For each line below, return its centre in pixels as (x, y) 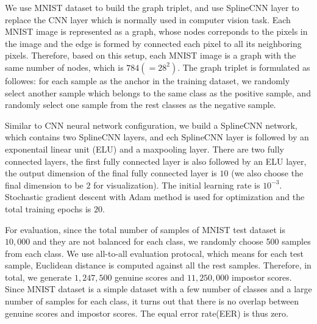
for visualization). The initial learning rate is (177, 185)
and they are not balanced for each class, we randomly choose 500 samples (172, 241)
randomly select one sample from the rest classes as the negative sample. (141, 105)
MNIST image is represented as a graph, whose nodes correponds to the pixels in (156, 31)
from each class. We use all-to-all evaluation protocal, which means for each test (155, 253)
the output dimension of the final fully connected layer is (111, 173)
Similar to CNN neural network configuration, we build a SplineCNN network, (151, 125)
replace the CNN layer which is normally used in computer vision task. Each (148, 19)
